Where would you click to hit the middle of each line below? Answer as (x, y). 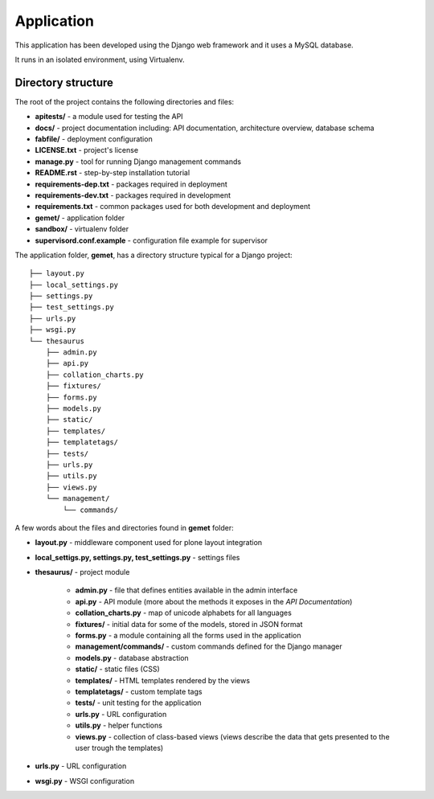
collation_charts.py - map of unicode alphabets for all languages (184, 613)
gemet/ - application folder (80, 218)
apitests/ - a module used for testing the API (109, 117)
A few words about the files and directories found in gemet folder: (124, 527)
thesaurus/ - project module (82, 572)
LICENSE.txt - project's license (87, 150)
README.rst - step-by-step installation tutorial (113, 173)
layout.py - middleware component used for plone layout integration (149, 543)
